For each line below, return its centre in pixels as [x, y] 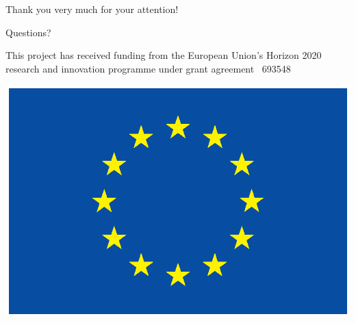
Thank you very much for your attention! [92, 9]
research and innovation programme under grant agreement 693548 [148, 68]
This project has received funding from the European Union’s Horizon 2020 [164, 55]
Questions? [28, 32]
